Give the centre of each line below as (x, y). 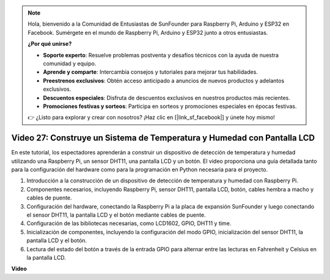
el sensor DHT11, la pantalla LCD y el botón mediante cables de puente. (116, 215)
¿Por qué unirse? (50, 44)
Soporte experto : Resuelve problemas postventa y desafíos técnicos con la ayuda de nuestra (161, 55)
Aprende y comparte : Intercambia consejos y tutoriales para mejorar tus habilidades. (150, 72)
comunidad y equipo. (70, 63)
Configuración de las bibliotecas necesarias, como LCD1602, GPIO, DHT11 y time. (129, 223)
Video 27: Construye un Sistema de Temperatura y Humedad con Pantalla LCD (163, 138)
